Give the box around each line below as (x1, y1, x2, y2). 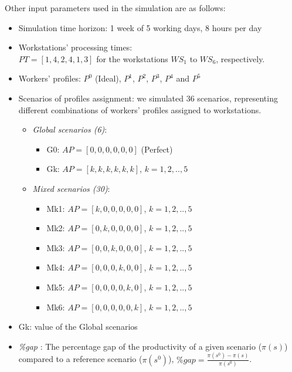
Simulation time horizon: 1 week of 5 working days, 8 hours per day (18, 21, 262, 33)
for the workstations (96, 52, 168, 65)
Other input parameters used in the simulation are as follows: (5, 2, 226, 13)
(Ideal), (94, 72, 121, 84)
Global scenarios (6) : (32, 123, 107, 136)
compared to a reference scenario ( (18, 353, 142, 365)
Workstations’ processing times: (18, 41, 133, 53)
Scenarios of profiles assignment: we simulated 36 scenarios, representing (18, 92, 278, 104)
